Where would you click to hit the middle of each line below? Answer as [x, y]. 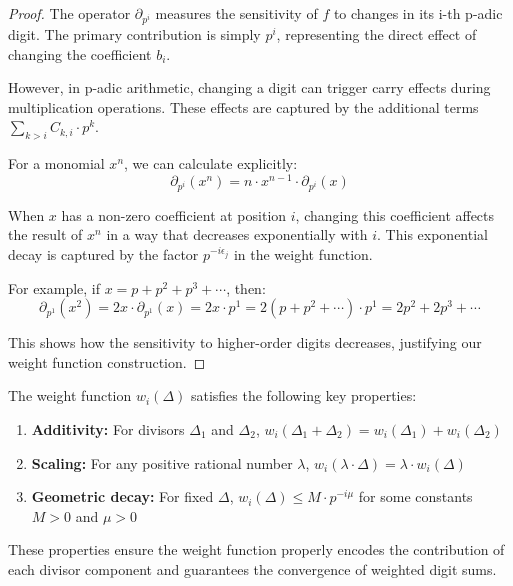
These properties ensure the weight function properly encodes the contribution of [256, 549]
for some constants [415, 496]
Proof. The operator [69, 13]
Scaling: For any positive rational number [162, 462]
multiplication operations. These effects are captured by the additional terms [243, 106]
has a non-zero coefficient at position [174, 214]
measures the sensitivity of [236, 13]
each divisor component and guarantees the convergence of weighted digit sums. [252, 569]
